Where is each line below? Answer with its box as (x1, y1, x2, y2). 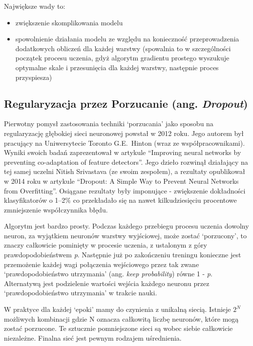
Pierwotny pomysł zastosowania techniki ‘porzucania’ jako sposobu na (4, 118, 213, 129)
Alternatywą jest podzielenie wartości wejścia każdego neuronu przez (4, 278, 210, 288)
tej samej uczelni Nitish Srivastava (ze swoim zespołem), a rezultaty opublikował (4, 166, 245, 176)
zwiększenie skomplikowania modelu (15, 17, 123, 27)
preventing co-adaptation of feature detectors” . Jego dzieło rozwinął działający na (4, 156, 248, 167)
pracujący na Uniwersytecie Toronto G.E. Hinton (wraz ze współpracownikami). (4, 137, 245, 148)
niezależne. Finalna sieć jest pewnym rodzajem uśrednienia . (4, 332, 182, 343)
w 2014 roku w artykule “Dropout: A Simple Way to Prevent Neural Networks (4, 175, 239, 186)
